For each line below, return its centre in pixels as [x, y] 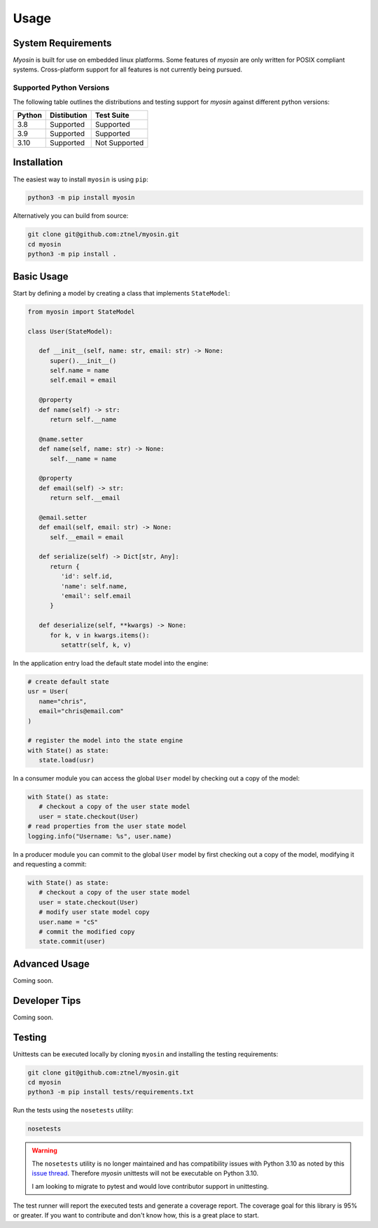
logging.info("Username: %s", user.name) [100, 836]
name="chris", [63, 701]
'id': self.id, [87, 577]
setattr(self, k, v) [96, 645]
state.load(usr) [66, 760]
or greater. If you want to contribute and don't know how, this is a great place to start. [136, 1215]
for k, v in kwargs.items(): [100, 635]
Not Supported [119, 142]
